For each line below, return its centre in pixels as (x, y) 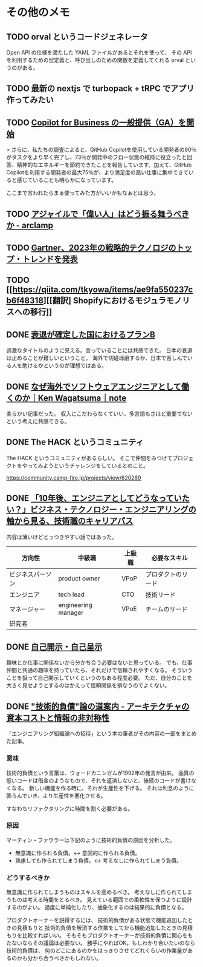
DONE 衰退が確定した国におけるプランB (81, 334)
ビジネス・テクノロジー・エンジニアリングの (113, 510)
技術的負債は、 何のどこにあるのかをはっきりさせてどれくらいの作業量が (97, 951)
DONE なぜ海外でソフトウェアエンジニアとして (94, 386)
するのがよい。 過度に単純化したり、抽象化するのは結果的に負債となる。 (97, 908)
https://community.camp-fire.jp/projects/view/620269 (74, 478)
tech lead (72, 594)
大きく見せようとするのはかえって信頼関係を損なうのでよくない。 (88, 685)
